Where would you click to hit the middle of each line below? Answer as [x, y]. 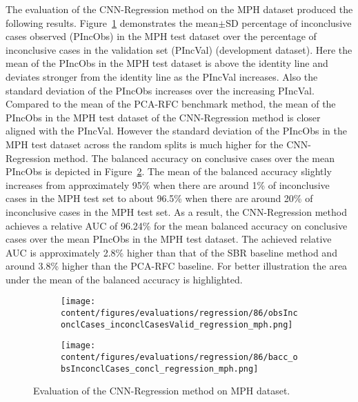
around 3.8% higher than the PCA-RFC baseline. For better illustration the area [177, 266]
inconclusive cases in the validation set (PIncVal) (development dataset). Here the [179, 49]
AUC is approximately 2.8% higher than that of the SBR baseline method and [171, 252]
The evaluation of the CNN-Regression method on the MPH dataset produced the [179, 9]
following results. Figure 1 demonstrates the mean [112, 22]
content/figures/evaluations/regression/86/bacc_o [179, 358]
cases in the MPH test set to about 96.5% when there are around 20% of [159, 198]
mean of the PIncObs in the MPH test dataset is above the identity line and [167, 63]
